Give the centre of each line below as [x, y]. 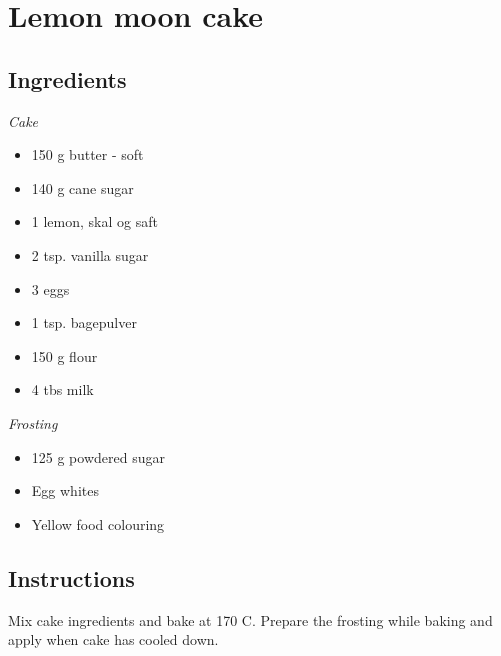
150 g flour [64, 355]
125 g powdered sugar [98, 456]
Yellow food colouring [98, 523]
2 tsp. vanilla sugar [90, 254]
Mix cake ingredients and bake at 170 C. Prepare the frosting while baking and [250, 619]
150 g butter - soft [87, 154]
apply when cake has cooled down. [113, 639]
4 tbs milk [62, 389]
